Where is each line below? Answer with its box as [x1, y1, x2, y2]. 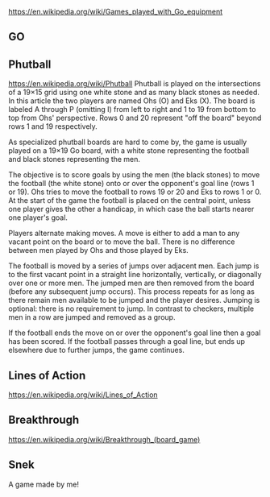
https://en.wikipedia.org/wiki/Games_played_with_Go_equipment [8, 7, 223, 16]
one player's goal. [8, 213, 69, 222]
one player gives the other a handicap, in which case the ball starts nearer [8, 205, 255, 214]
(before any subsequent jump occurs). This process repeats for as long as [8, 287, 255, 296]
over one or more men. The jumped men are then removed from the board [8, 278, 255, 288]
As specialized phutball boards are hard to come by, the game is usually [8, 137, 247, 147]
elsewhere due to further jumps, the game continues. [8, 346, 185, 355]
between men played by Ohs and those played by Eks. [8, 246, 189, 255]
